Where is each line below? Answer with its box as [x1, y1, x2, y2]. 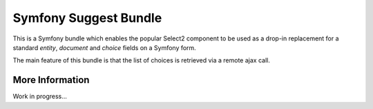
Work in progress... [12, 93, 67, 101]
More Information [12, 74, 90, 86]
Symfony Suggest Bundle [12, 10, 162, 25]
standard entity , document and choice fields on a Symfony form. [12, 43, 196, 51]
